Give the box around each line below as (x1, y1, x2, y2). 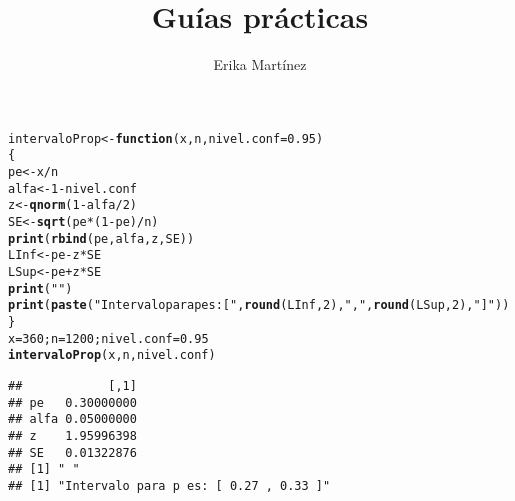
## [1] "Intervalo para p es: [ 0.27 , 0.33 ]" (8, 478, 331, 493)
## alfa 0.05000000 (8, 412, 137, 427)
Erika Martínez (213, 54, 307, 75)
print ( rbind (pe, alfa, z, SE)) (8, 231, 195, 246)
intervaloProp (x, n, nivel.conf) (8, 348, 216, 363)
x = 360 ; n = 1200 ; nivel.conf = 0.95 (8, 331, 209, 346)
